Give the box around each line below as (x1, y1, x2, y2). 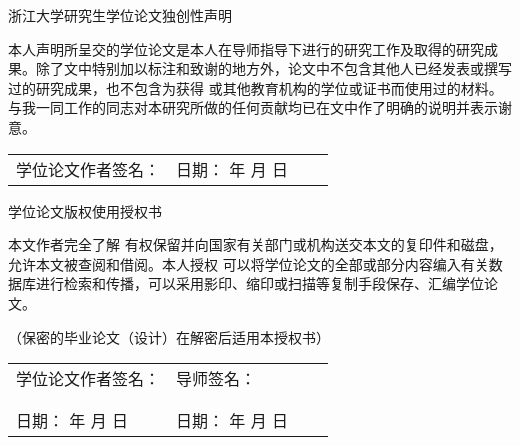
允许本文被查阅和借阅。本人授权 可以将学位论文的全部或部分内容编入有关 (8, 253, 489, 274)
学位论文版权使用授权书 (8, 200, 162, 221)
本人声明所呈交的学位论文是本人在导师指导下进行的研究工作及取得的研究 (8, 38, 484, 59)
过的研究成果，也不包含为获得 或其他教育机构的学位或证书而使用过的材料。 (8, 77, 503, 98)
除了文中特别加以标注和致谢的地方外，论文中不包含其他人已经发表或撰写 (35, 58, 512, 79)
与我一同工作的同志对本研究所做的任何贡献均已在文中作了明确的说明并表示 (8, 97, 498, 118)
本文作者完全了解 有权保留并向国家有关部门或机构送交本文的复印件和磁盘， (8, 234, 503, 255)
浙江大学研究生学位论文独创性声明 (8, 5, 232, 25)
